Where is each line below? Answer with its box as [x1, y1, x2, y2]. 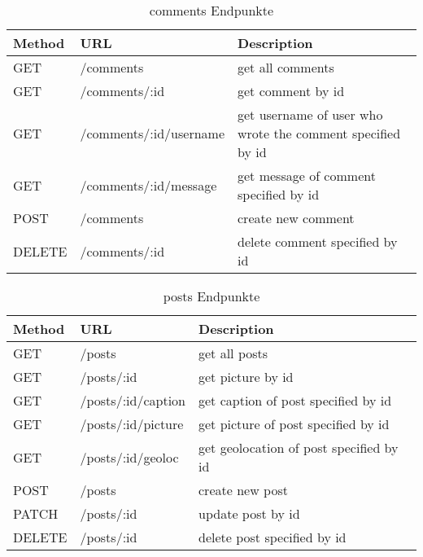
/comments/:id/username [80, 124, 225, 143]
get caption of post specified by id [198, 391, 392, 410]
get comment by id [238, 81, 345, 100]
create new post [198, 480, 288, 499]
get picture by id [198, 367, 294, 386]
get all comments [238, 58, 334, 77]
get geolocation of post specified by [198, 438, 399, 457]
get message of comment [238, 166, 376, 185]
